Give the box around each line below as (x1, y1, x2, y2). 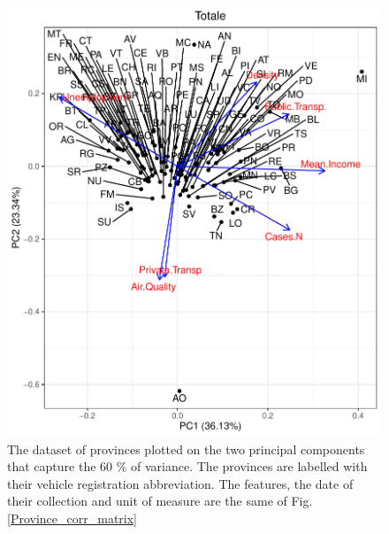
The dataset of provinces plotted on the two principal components (7, 439, 365, 458)
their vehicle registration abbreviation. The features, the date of (7, 474, 354, 492)
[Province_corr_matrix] (7, 508, 137, 527)
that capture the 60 (7, 457, 113, 476)
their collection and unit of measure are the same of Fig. (7, 491, 313, 510)
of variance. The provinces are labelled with (131, 457, 368, 476)
